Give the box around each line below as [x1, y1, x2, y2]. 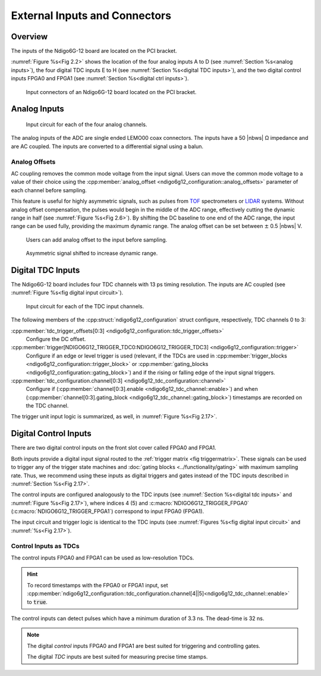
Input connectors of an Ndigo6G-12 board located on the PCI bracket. [26, 88, 197, 95]
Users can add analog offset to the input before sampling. [26, 236, 168, 243]
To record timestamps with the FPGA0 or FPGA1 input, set [27, 581, 169, 589]
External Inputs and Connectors [11, 9, 172, 22]
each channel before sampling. [11, 186, 87, 193]
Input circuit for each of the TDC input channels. [26, 302, 144, 309]
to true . [27, 598, 48, 605]
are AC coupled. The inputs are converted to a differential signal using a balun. [11, 143, 203, 150]
